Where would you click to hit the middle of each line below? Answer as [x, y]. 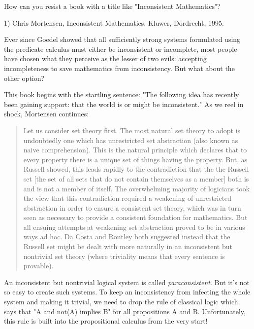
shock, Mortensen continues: [47, 114]
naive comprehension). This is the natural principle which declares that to [135, 150]
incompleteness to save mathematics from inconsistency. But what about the [119, 68]
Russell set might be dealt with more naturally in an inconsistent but [128, 246]
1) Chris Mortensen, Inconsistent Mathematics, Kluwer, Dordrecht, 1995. [114, 22]
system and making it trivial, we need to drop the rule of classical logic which [121, 302]
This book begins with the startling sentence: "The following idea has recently [122, 94]
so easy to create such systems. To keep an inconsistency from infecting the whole [127, 292]
